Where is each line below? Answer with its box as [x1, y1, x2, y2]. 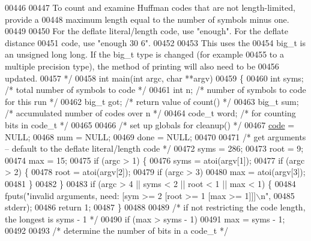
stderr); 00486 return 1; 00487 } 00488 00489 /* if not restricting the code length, [5, 201, 306, 213]
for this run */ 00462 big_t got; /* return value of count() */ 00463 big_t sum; [5, 95, 299, 107]
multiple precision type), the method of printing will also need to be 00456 [5, 59, 279, 72]
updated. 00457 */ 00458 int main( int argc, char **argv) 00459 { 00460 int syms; [5, 71, 304, 84]
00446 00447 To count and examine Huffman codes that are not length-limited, [5, 1, 295, 13]
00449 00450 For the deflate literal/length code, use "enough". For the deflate [5, 25, 288, 37]
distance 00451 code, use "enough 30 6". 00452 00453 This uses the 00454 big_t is [5, 36, 306, 49]
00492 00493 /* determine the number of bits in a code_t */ [5, 224, 228, 237]
